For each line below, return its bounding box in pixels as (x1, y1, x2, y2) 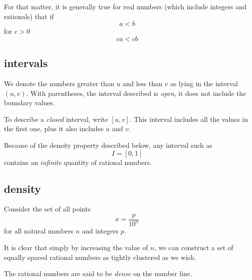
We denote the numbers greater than (4, 78, 115, 88)
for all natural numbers (4, 226, 73, 236)
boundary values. (4, 97, 55, 108)
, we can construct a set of (154, 242, 233, 252)
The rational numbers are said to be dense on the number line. (4, 268, 192, 279)
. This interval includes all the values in (129, 114, 248, 124)
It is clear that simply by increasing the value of (4, 242, 148, 252)
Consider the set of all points (4, 204, 91, 214)
